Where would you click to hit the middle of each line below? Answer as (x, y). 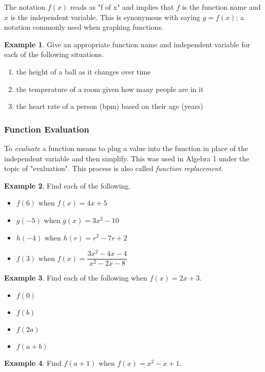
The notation (25, 7)
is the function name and (221, 7)
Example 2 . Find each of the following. (68, 185)
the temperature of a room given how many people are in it (110, 89)
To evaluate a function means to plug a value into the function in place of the (126, 148)
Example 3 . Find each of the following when (76, 278)
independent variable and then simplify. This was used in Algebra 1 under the (127, 158)
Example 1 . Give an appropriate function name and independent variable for (127, 44)
